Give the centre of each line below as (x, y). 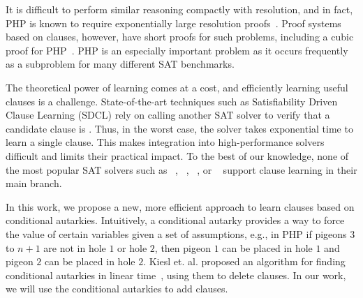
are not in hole (75, 247)
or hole (132, 247)
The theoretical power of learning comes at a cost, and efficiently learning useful (177, 87)
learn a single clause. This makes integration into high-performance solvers (165, 142)
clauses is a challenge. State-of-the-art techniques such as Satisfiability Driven (172, 101)
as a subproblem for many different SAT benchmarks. (120, 64)
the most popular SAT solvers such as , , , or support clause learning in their (181, 169)
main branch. (34, 183)
